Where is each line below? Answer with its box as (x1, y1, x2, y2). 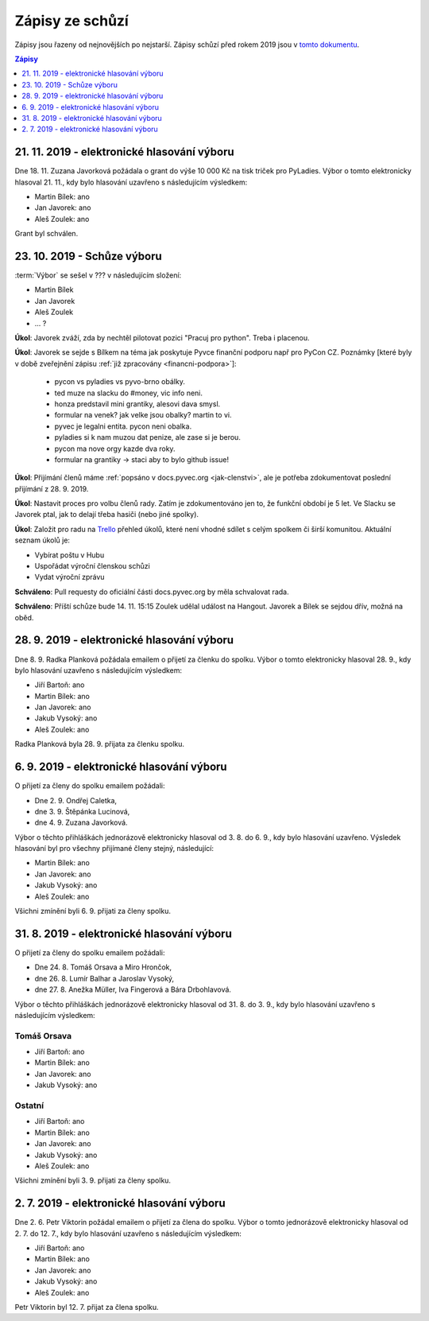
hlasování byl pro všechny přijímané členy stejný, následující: (14, 844, 214, 853)
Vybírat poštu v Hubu (34, 550, 105, 560)
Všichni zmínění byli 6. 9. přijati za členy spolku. (14, 907, 171, 916)
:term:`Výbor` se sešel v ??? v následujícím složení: (14, 270, 182, 280)
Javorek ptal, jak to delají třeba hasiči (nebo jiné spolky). (14, 510, 199, 519)
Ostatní (14, 1100, 44, 1111)
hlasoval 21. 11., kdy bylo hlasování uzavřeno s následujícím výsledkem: (14, 177, 248, 187)
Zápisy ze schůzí (14, 12, 129, 29)
